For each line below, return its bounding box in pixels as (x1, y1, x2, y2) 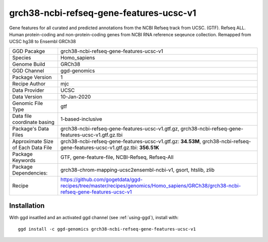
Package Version (12, 73, 52, 80)
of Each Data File (12, 144, 52, 151)
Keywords (12, 157, 36, 164)
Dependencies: (12, 169, 48, 176)
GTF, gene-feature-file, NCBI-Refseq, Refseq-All (60, 154, 174, 161)
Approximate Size (12, 138, 54, 145)
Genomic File (12, 100, 43, 107)
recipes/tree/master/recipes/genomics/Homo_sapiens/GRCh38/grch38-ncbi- (60, 182, 241, 189)
